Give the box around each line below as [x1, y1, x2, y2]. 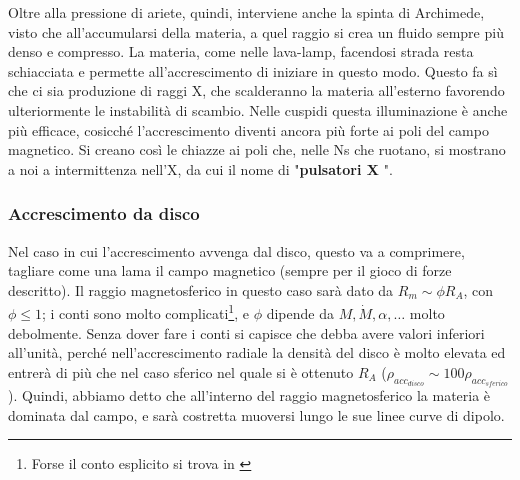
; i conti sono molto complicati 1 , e [42, 300, 249, 323]
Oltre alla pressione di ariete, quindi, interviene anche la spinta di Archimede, [8, 2, 485, 22]
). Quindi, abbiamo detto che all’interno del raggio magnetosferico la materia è [8, 385, 491, 406]
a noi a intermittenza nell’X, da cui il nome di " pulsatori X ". [8, 158, 393, 179]
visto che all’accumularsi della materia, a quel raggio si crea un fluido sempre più [8, 21, 504, 42]
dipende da [266, 303, 334, 323]
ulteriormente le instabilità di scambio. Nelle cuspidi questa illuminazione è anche [8, 99, 508, 120]
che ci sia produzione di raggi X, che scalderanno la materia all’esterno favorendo [8, 80, 505, 101]
